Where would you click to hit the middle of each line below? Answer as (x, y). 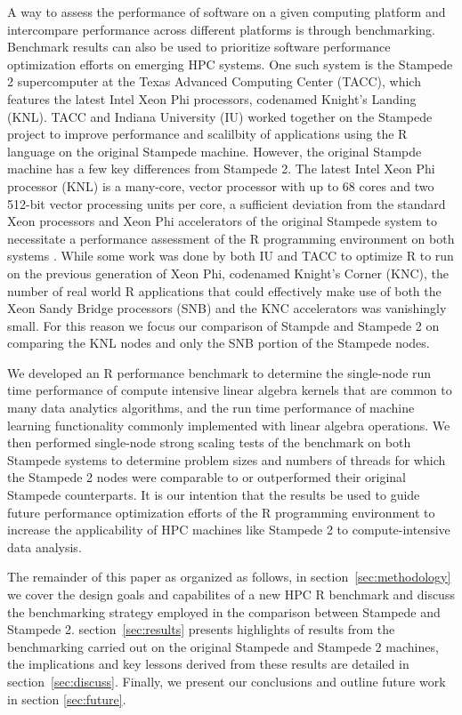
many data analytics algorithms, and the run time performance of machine (211, 408)
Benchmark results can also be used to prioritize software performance (199, 47)
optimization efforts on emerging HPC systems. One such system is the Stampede (230, 64)
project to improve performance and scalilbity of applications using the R (207, 134)
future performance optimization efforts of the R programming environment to (221, 512)
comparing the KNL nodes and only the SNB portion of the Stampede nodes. (219, 343)
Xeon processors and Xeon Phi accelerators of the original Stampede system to (223, 221)
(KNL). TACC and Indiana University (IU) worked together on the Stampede (220, 116)
